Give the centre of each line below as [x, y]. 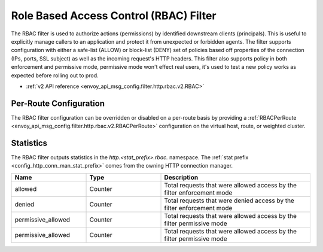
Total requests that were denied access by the [229, 201]
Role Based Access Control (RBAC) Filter [114, 16]
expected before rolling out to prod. [55, 75]
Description [181, 177]
